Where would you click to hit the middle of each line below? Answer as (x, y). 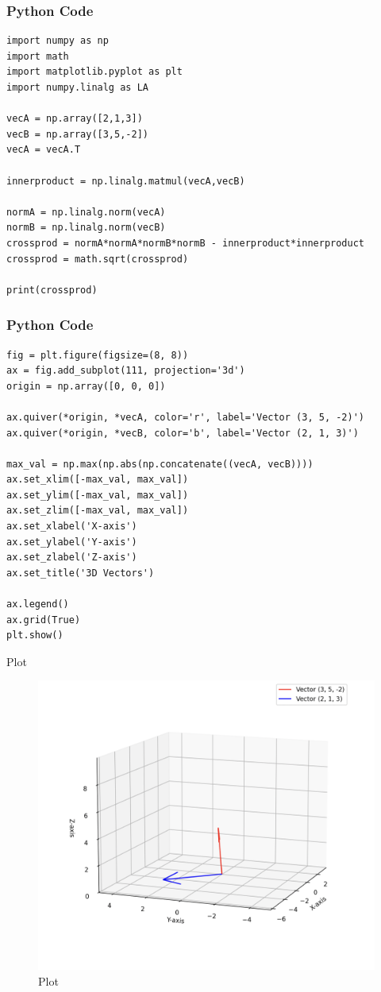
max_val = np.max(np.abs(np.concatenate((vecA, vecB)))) (160, 464)
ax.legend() (38, 604)
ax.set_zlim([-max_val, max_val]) (98, 511)
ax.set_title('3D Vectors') (81, 573)
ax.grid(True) (44, 620)
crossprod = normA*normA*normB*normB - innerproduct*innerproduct (186, 243)
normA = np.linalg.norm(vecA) (86, 212)
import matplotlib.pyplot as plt (94, 72)
